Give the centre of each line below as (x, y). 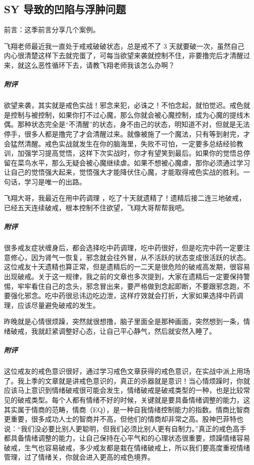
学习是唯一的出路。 (55, 181)
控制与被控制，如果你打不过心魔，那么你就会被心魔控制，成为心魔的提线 (127, 114)
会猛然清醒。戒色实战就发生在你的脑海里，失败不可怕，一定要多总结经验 (120, 143)
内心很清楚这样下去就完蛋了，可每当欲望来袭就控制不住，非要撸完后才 (117, 55)
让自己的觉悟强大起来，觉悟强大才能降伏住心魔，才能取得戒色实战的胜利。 (124, 172)
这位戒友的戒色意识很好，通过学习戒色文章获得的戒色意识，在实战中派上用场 (127, 371)
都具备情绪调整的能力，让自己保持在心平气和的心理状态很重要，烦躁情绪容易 (127, 438)
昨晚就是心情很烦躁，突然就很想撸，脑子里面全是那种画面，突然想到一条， (124, 321)
